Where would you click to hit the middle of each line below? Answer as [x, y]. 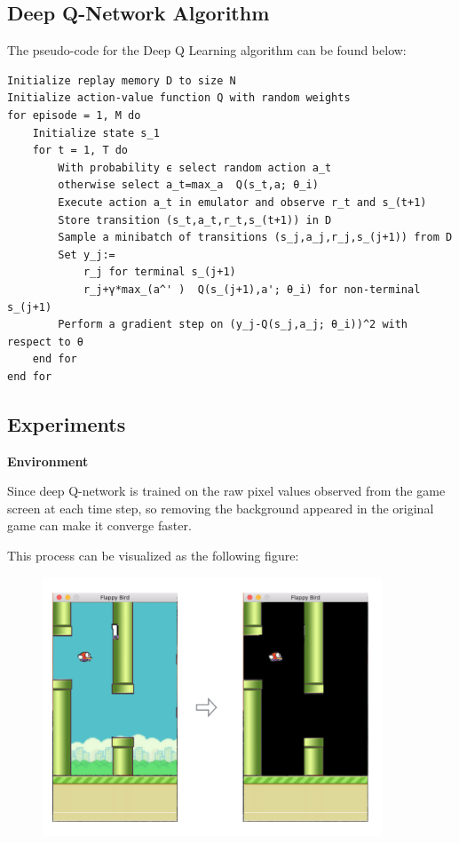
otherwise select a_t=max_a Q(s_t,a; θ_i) [188, 185]
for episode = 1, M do [74, 115]
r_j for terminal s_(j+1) [159, 272]
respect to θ [45, 342]
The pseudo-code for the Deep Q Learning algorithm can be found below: [207, 50]
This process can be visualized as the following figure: [153, 556]
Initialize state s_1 [96, 133]
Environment [48, 461]
